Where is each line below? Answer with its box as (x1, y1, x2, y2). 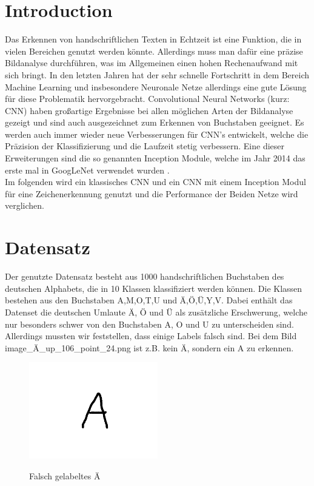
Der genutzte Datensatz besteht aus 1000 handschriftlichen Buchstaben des (5, 270, 284, 283)
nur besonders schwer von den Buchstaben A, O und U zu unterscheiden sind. (5, 317, 294, 330)
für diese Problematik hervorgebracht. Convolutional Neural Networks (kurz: (5, 92, 290, 105)
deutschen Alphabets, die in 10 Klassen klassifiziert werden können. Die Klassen (5, 282, 302, 294)
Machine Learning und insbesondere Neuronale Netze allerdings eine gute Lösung (5, 80, 307, 93)
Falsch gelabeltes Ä (29, 469, 101, 482)
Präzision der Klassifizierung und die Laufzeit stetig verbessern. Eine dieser (5, 140, 285, 152)
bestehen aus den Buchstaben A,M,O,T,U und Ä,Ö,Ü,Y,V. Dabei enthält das (5, 294, 293, 306)
